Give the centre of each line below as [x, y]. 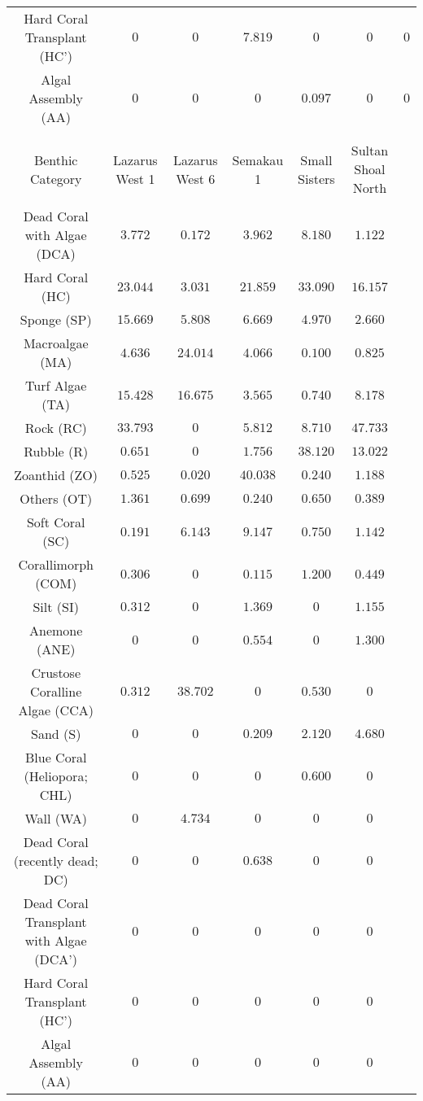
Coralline [56, 691]
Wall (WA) [56, 818]
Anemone [56, 630]
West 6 [196, 178]
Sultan [370, 150]
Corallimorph [56, 564]
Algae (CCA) [56, 710]
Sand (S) [56, 734]
